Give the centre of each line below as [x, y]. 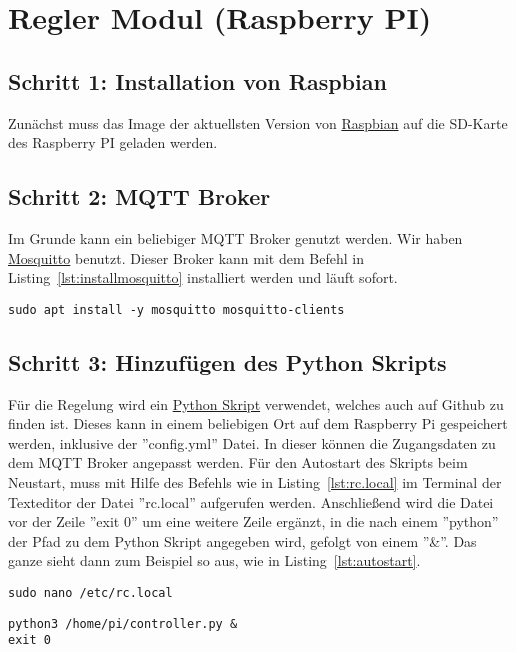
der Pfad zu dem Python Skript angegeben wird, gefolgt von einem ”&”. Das [242, 540]
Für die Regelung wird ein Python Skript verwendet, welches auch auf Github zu [256, 403]
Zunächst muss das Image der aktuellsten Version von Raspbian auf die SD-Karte [258, 122]
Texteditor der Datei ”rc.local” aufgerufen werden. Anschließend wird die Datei [251, 501]
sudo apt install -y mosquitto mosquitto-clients [176, 309]
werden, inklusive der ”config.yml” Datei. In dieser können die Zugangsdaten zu [252, 442]
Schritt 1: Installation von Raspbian [197, 80]
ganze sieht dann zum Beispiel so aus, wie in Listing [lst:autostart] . [214, 560]
